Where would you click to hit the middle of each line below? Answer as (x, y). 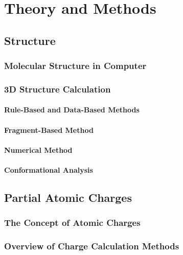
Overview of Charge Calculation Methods (92, 246)
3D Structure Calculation (58, 89)
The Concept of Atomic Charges (72, 223)
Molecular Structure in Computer (75, 66)
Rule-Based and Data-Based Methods (72, 110)
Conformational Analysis (49, 170)
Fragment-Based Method (49, 130)
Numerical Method (38, 149)
